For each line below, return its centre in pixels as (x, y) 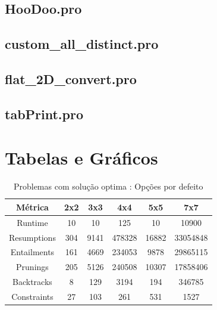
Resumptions (32, 237)
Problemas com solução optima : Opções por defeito (108, 186)
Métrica (32, 207)
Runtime (32, 222)
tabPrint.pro (44, 114)
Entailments (32, 252)
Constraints (32, 296)
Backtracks (32, 282)
